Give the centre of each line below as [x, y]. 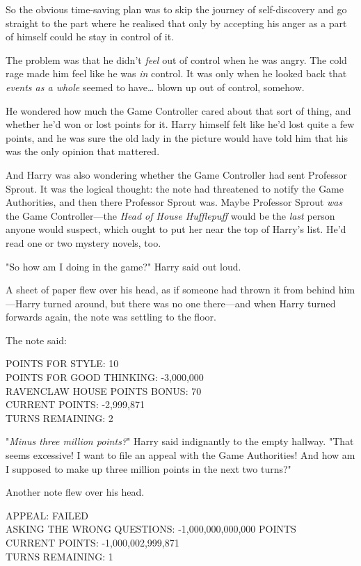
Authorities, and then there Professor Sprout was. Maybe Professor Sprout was [174, 202]
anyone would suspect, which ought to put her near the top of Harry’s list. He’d [176, 229]
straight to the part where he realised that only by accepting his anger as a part [176, 23]
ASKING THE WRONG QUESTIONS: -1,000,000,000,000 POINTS [151, 529]
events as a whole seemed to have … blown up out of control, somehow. [155, 87]
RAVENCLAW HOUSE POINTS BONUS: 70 [104, 390]
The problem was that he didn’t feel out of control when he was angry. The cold [176, 59]
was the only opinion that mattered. [83, 151]
